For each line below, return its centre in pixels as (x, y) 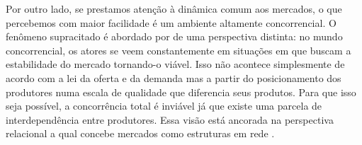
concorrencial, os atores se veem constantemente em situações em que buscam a (179, 50)
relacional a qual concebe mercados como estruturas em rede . (140, 133)
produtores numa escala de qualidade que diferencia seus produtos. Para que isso (181, 92)
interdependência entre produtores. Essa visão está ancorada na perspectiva (170, 119)
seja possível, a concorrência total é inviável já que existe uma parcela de (164, 106)
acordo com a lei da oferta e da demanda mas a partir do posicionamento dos (174, 77)
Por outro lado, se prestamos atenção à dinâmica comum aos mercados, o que (174, 8)
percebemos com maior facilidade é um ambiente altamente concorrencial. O (171, 22)
